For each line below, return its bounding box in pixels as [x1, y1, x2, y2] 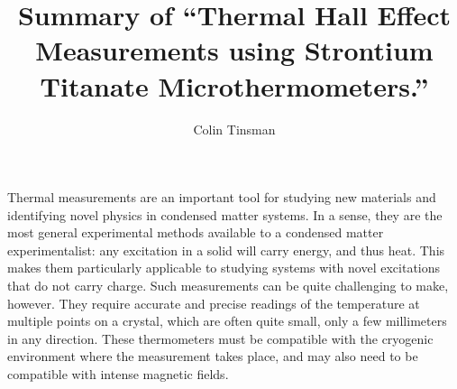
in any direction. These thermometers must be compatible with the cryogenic [7, 329, 434, 347]
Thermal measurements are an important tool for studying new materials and [7, 188, 436, 207]
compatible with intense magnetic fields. [7, 365, 229, 384]
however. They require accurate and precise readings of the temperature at [7, 293, 420, 312]
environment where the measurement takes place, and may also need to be [7, 347, 418, 366]
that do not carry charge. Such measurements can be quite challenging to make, [7, 276, 449, 295]
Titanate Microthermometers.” [40, 67, 429, 104]
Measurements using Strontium [35, 32, 434, 69]
